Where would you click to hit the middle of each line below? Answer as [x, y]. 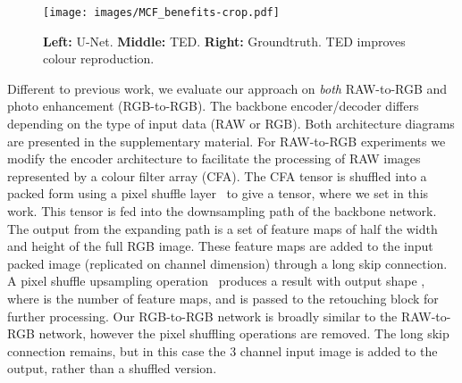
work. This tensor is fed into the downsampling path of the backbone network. [222, 211]
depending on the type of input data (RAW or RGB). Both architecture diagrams [231, 124]
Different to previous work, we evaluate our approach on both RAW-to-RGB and [227, 88]
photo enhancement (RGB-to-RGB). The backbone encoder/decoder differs [213, 106]
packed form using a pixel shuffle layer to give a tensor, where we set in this [218, 193]
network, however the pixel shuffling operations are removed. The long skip [244, 333]
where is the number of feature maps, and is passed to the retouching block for [223, 298]
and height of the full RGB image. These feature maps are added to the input [220, 246]
